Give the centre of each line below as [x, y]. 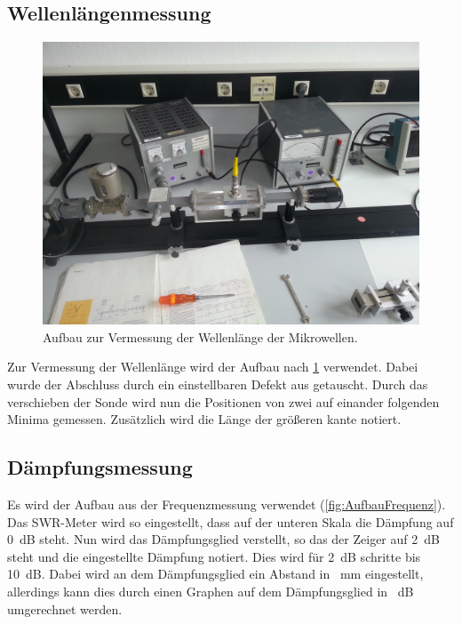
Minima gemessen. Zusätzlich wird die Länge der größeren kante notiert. [204, 419]
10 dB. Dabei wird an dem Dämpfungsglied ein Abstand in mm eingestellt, [215, 574]
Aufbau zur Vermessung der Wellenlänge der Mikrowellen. [200, 336]
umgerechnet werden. [65, 608]
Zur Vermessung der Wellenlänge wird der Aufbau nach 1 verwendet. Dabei [213, 367]
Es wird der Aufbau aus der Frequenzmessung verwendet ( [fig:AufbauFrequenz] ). [227, 504]
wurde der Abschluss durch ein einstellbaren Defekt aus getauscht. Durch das [218, 384]
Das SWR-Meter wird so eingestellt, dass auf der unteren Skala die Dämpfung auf [231, 521]
